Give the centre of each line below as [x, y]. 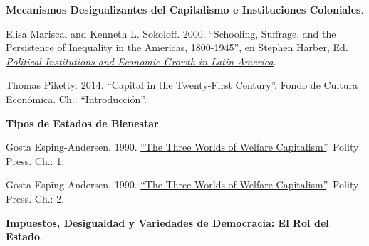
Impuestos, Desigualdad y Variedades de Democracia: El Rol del [167, 222]
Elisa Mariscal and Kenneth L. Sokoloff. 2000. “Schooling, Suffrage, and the [171, 33]
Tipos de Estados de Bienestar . [84, 123]
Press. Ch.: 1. [35, 160]
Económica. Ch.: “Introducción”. [76, 98]
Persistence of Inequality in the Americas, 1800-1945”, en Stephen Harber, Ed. [177, 47]
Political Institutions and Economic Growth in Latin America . [141, 61]
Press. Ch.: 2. [35, 198]
